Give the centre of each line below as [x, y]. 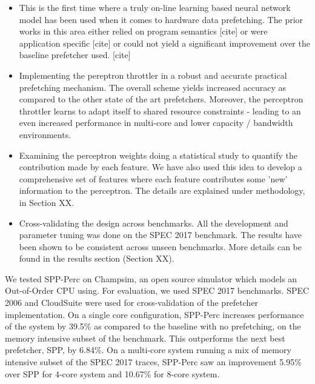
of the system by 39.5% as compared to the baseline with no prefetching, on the [153, 326]
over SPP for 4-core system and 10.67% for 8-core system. [112, 373]
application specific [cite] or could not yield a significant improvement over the [164, 43]
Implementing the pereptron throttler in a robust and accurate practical [153, 75]
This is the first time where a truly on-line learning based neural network [155, 7]
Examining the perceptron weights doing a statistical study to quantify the [158, 155]
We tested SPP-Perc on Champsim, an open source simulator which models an [151, 278]
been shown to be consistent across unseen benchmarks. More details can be [160, 246]
